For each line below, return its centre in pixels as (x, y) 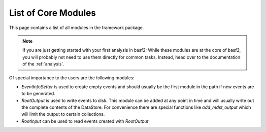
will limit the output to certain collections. (63, 114)
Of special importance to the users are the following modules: (72, 78)
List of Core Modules (52, 13)
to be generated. (38, 94)
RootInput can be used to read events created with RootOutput (85, 121)
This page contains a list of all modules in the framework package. (77, 28)
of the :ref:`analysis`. (43, 64)
